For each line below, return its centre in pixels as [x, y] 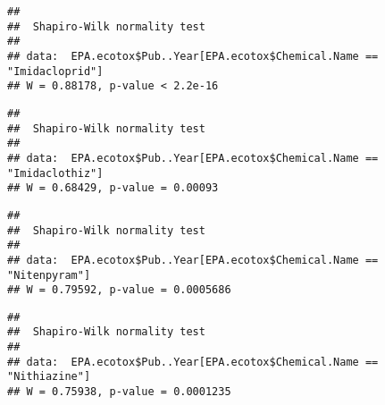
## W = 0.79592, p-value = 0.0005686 [119, 290]
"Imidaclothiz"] [55, 173]
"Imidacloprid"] [55, 71]
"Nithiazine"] [49, 377]
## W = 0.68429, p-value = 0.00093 [113, 188]
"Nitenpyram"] [49, 275]
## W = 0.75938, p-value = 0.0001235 [119, 392]
